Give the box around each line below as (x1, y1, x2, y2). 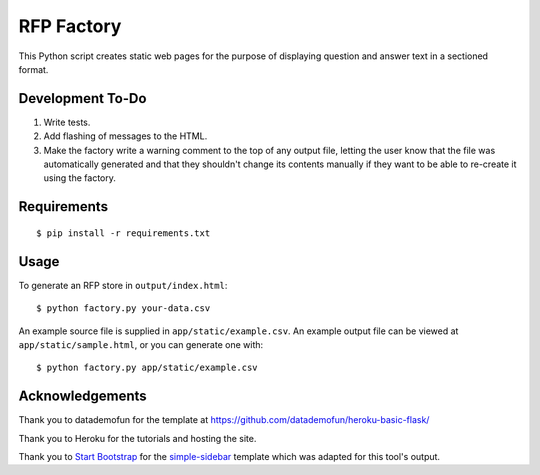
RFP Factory (18, 15, 122, 37)
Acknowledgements (18, 388, 147, 405)
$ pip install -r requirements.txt (36, 227, 211, 239)
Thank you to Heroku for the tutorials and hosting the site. (18, 432, 257, 444)
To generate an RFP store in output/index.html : (18, 279, 228, 291)
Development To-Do (18, 90, 147, 107)
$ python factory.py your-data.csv (36, 303, 211, 314)
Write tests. (43, 116, 91, 128)
